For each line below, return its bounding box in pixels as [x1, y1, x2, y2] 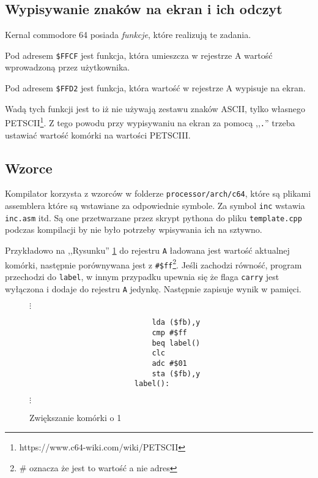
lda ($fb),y [152, 318, 201, 327]
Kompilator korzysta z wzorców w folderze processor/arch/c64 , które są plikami [5, 187, 311, 200]
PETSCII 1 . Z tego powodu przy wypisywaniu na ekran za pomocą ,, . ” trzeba [5, 115, 295, 129]
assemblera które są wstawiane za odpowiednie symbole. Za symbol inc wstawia [5, 199, 305, 212]
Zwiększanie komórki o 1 [29, 411, 122, 423]
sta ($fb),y [152, 369, 201, 378]
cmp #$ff [152, 328, 187, 337]
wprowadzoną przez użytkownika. [5, 61, 130, 74]
